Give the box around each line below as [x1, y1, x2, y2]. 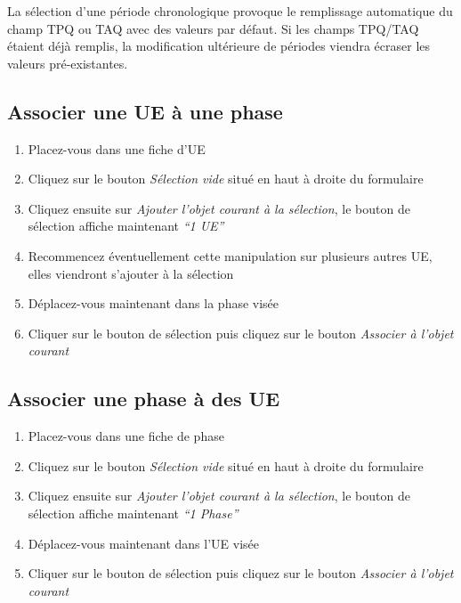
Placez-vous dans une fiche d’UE [28, 139, 206, 158]
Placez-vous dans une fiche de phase [28, 427, 224, 445]
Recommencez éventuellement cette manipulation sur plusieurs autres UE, [28, 246, 433, 265]
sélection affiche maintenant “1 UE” [28, 216, 224, 235]
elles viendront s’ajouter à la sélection [28, 264, 234, 282]
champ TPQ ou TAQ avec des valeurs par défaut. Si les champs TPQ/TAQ [7, 19, 419, 37]
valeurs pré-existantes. [7, 53, 128, 72]
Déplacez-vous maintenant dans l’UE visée [28, 534, 260, 552]
